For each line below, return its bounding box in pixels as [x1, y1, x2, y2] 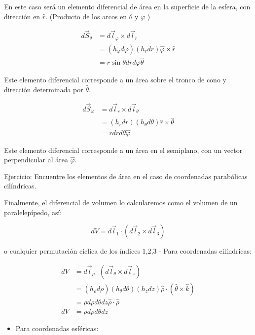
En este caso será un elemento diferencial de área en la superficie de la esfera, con [4, 1, 251, 11]
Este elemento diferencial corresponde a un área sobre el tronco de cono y [4, 74, 226, 85]
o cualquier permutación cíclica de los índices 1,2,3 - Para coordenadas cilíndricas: [4, 246, 252, 256]
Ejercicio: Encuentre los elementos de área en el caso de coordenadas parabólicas [4, 171, 248, 181]
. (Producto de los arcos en [45, 11, 127, 21]
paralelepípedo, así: [4, 207, 62, 217]
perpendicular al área [4, 154, 69, 165]
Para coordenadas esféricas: [15, 323, 99, 334]
